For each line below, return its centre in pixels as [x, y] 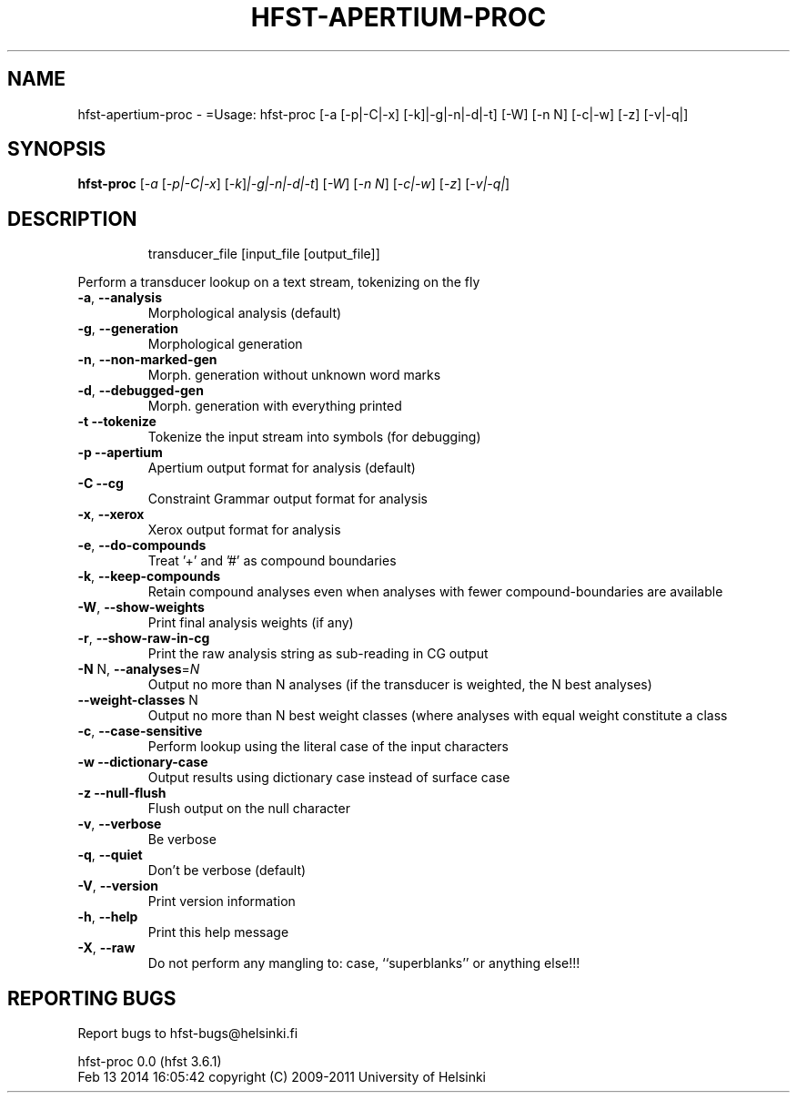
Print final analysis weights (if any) [251, 623]
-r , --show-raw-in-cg [144, 638]
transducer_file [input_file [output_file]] [264, 254]
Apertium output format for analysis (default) [282, 468]
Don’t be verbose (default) [227, 871]
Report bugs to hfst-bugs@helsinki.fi [188, 1034]
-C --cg [101, 484]
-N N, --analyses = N [139, 669]
